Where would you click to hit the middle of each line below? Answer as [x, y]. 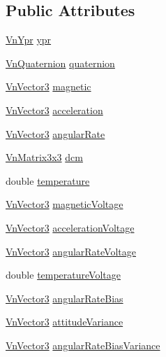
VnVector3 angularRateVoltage [71, 251]
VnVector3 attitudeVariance [65, 322]
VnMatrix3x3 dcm [44, 157]
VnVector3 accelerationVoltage [70, 227]
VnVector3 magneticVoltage [65, 204]
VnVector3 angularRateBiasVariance [83, 345]
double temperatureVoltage [63, 275]
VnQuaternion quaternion [60, 63]
